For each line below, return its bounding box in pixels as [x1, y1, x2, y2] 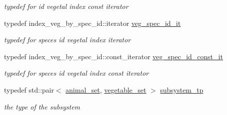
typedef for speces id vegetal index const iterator [4, 68, 149, 78]
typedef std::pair [4, 84, 54, 95]
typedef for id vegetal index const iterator [4, 1, 128, 11]
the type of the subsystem [4, 101, 80, 112]
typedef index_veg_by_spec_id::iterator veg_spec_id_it [4, 17, 181, 28]
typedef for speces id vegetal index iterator [4, 34, 131, 45]
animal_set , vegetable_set [65, 84, 146, 95]
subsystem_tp [160, 84, 204, 95]
